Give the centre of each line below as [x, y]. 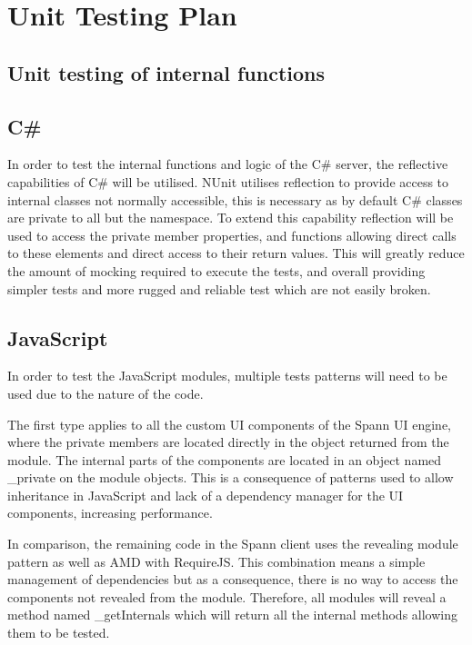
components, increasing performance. [110, 513]
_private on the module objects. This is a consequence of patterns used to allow [231, 477]
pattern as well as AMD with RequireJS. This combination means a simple [216, 561]
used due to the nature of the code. [105, 393]
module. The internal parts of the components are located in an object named [225, 459]
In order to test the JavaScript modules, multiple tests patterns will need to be [227, 376]
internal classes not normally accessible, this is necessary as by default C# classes [235, 199]
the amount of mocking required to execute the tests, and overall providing [216, 270]
